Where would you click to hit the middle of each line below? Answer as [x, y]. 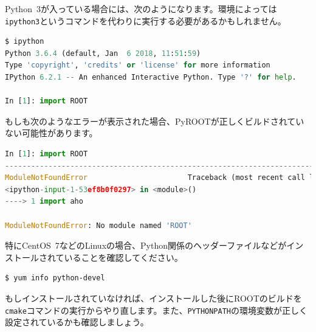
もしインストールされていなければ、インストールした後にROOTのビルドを [153, 298]
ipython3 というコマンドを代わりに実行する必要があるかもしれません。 [146, 20]
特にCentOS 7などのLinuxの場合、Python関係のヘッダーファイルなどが [146, 245]
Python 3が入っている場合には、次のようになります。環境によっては [141, 9]
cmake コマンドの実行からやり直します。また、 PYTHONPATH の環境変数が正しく [156, 310]
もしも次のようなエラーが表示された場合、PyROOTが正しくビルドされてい [155, 121]
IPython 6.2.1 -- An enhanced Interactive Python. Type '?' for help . [151, 78]
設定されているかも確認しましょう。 [77, 322]
